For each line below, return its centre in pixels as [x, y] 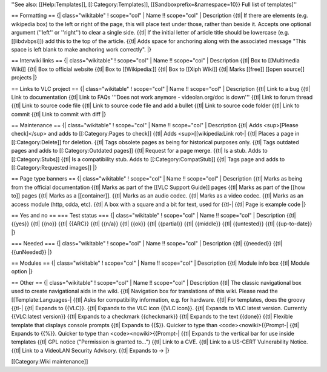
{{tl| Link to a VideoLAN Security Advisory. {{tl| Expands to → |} [90, 350]
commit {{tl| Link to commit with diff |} [59, 114]
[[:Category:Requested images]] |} [54, 168]
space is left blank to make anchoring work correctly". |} [81, 49]
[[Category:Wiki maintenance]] [50, 362]
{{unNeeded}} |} [32, 252]
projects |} [24, 78]
